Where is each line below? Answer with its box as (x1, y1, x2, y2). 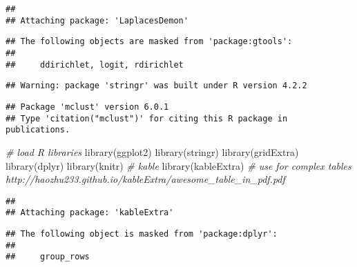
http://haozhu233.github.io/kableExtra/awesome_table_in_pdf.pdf (6, 172, 285, 186)
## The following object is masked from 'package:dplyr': (6, 229, 278, 239)
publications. (6, 125, 70, 135)
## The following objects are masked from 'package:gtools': (6, 37, 293, 47)
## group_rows (6, 252, 90, 262)
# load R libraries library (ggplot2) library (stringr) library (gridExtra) (6, 144, 299, 159)
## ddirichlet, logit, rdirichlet (6, 59, 184, 70)
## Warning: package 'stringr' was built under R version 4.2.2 (6, 81, 307, 91)
